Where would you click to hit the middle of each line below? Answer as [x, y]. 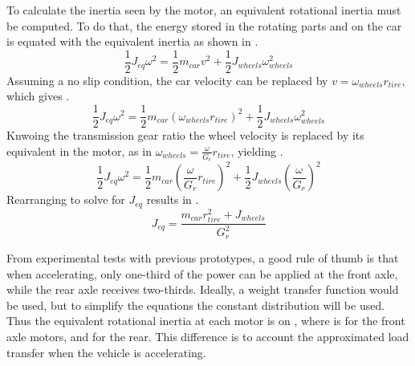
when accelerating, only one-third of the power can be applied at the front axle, [202, 273]
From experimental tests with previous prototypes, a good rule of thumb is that [203, 257]
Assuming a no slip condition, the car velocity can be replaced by [167, 80]
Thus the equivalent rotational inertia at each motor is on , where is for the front [206, 321]
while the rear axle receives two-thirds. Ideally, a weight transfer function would [203, 289]
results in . [173, 199]
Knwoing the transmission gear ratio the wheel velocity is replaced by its [185, 135]
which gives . [38, 96]
